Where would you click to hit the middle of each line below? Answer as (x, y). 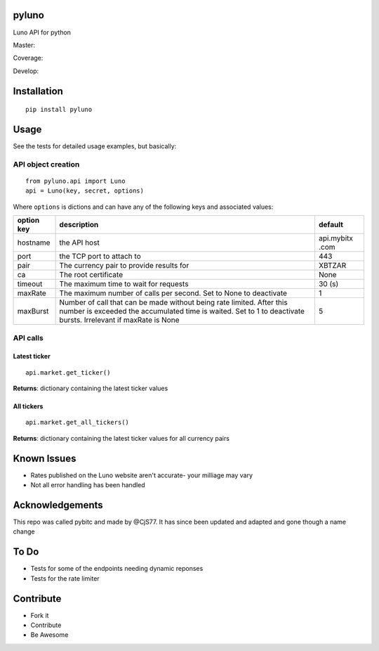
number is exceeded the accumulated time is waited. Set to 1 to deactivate (182, 311)
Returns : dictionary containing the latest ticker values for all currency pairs (121, 438)
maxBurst (33, 311)
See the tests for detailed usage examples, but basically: (95, 146)
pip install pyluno (59, 110)
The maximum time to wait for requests (124, 284)
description (79, 225)
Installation (38, 91)
